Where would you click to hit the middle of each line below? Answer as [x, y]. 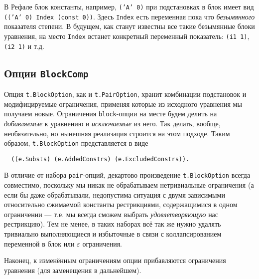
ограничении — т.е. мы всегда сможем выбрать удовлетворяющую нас [111, 214]
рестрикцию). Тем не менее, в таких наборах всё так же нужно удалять [113, 224]
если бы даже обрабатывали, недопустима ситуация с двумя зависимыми [115, 194]
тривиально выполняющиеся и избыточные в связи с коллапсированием [113, 234]
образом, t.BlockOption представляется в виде [76, 143]
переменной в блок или [39, 243]
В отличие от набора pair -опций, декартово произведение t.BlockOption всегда [127, 175]
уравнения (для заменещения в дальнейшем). [73, 270]
